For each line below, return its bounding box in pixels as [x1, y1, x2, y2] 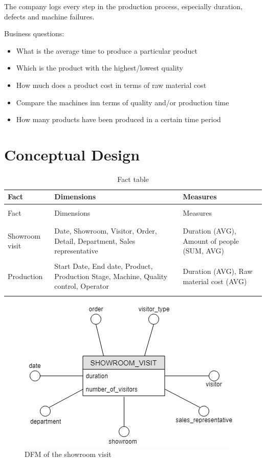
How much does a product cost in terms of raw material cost [16, 79, 207, 90]
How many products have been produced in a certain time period [16, 114, 221, 125]
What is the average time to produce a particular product [16, 45, 197, 56]
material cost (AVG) [183, 275, 247, 286]
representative [54, 245, 98, 256]
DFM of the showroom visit [25, 449, 112, 459]
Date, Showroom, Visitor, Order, [54, 225, 157, 236]
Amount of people [183, 235, 239, 246]
